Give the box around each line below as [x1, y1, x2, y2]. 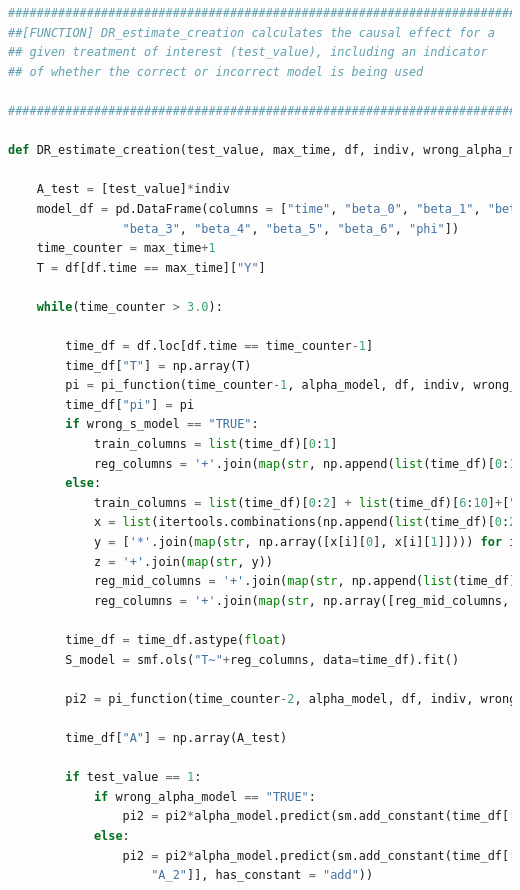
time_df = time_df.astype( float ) [65, 633, 288, 647]
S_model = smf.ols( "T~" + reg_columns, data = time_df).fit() [65, 652, 460, 667]
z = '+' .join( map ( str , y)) [93, 554, 273, 569]
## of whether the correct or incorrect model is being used [8, 64, 424, 79]
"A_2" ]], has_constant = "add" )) [151, 868, 374, 883]
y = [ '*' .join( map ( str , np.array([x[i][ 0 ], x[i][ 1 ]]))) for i [93, 535, 517, 550]
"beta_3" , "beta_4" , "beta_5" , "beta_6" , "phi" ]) [122, 221, 460, 236]
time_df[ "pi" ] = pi [65, 397, 195, 412]
